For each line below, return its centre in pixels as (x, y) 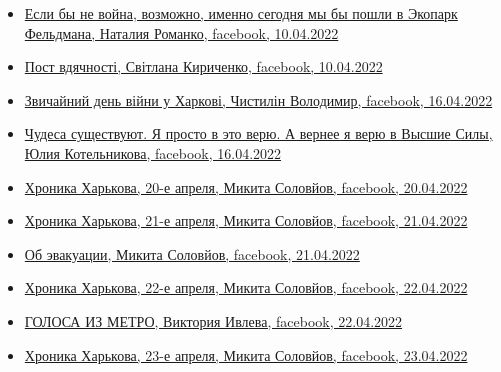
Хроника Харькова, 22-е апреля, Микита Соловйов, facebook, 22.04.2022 (246, 287)
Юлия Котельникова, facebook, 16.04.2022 (153, 152)
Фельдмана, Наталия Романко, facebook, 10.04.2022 (181, 32)
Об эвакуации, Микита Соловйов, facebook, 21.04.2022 (192, 253)
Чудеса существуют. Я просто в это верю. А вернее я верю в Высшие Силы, (258, 133)
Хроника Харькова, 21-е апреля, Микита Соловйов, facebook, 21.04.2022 (246, 220)
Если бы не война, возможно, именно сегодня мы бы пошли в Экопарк (241, 13)
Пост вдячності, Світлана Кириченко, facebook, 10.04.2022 (203, 66)
